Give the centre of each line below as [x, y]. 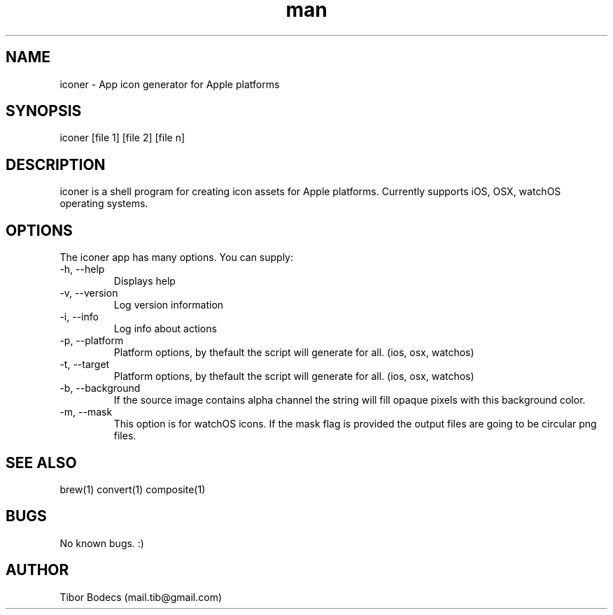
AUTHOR [37, 570]
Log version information [169, 305]
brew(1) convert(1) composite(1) [133, 489]
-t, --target [85, 365]
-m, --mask [86, 412]
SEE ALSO [41, 462]
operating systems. [104, 204]
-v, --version [89, 293]
